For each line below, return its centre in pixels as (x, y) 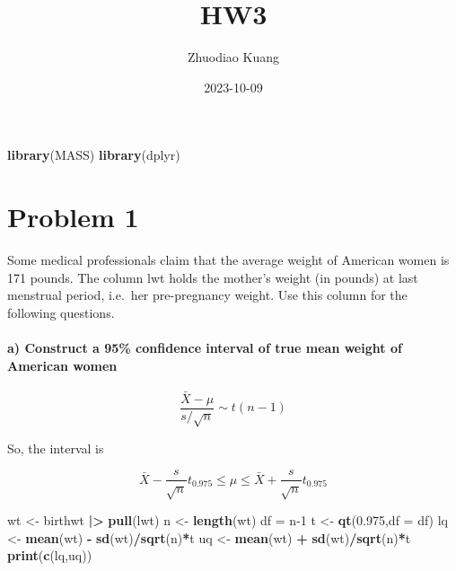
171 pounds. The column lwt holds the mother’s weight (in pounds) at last (213, 277)
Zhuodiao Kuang (233, 57)
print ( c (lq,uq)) (50, 555)
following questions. (61, 312)
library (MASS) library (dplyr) (94, 155)
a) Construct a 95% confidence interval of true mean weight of (205, 347)
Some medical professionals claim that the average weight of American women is (228, 260)
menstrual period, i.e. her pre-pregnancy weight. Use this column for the (207, 295)
